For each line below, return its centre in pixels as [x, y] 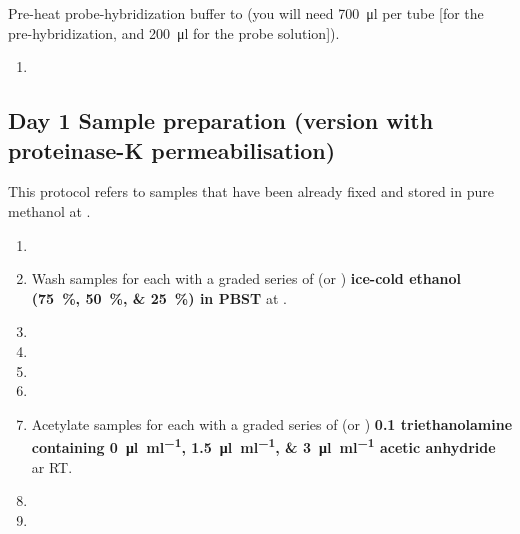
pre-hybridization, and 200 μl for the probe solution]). [174, 32]
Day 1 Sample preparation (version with [221, 120]
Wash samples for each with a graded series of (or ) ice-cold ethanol [246, 278]
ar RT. [52, 466]
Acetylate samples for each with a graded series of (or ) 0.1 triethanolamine [272, 423]
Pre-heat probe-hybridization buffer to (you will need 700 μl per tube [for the [246, 13]
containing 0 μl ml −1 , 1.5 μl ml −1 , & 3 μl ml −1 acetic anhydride [263, 445]
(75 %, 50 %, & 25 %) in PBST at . [159, 297]
